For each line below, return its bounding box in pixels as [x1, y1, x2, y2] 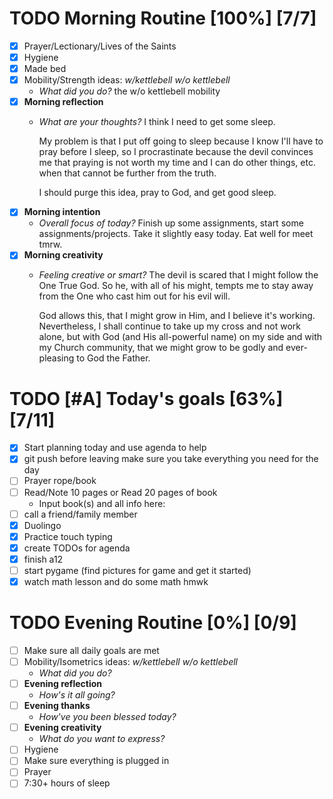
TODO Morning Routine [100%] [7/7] [9, 7, 317, 30]
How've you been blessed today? [38, 711, 177, 723]
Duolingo [23, 519, 62, 531]
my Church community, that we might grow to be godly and [38, 342, 284, 354]
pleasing [38, 352, 75, 364]
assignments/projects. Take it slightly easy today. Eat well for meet [38, 228, 314, 240]
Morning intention [23, 206, 101, 218]
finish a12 [23, 553, 64, 565]
